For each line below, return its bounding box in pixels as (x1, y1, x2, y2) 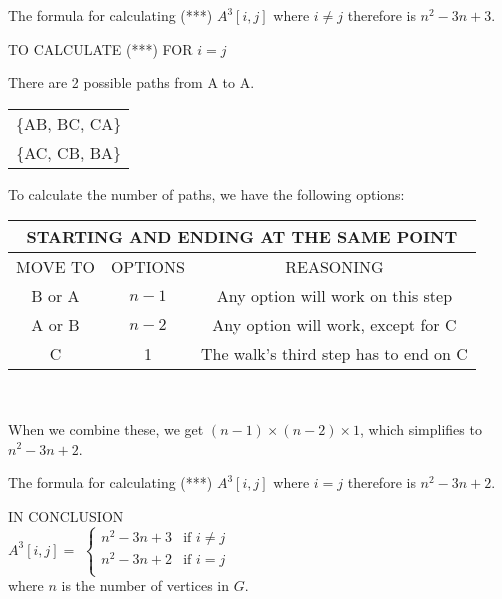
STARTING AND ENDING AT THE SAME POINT (26, 225, 458, 249)
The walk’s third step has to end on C (200, 342, 468, 366)
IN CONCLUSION (8, 505, 124, 526)
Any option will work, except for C (212, 313, 457, 337)
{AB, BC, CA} (16, 111, 122, 135)
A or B (31, 313, 80, 337)
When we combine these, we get (8, 418, 204, 439)
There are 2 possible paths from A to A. (8, 72, 255, 93)
